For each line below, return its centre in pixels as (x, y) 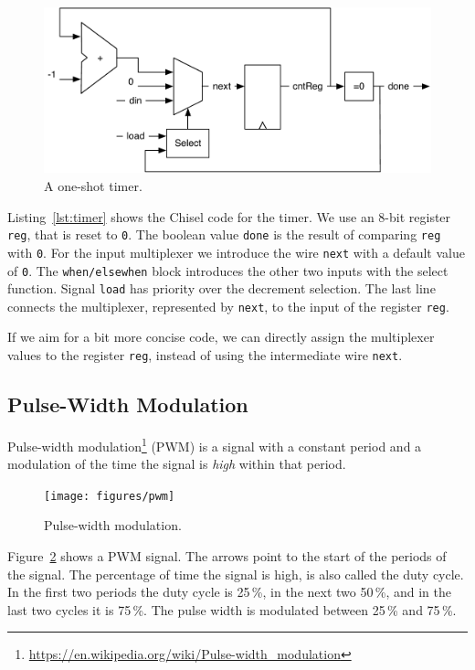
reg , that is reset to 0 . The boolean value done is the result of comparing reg (224, 234)
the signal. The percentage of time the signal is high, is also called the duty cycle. (236, 574)
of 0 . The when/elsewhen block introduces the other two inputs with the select (228, 270)
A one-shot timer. (93, 186)
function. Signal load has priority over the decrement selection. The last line (222, 288)
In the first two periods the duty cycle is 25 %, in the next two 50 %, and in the (229, 592)
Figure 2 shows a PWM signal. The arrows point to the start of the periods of (227, 556)
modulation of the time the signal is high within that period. (177, 464)
